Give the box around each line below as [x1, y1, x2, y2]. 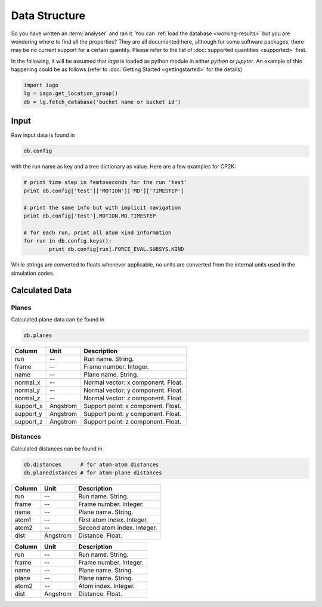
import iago [23, 82, 59, 89]
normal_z [14, 394, 41, 402]
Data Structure [11, 9, 86, 22]
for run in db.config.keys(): [23, 238, 112, 244]
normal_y [14, 386, 40, 394]
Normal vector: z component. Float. [83, 394, 183, 402]
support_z [14, 417, 43, 425]
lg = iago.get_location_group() [23, 90, 119, 97]
